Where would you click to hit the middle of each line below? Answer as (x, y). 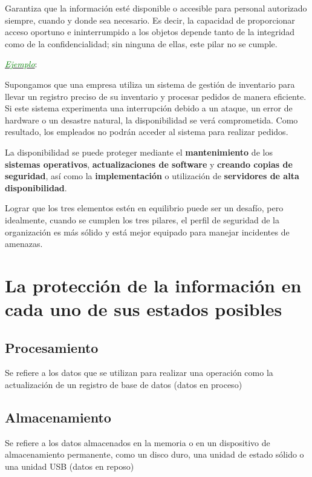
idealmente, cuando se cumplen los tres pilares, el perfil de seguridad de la (142, 219)
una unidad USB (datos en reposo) (70, 466)
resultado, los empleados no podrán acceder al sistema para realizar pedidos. (147, 132)
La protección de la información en (153, 285)
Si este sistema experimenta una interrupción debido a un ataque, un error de (149, 108)
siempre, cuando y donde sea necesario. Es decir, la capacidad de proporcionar (150, 20)
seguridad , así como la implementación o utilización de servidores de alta (152, 176)
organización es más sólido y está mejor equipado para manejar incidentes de (147, 232)
